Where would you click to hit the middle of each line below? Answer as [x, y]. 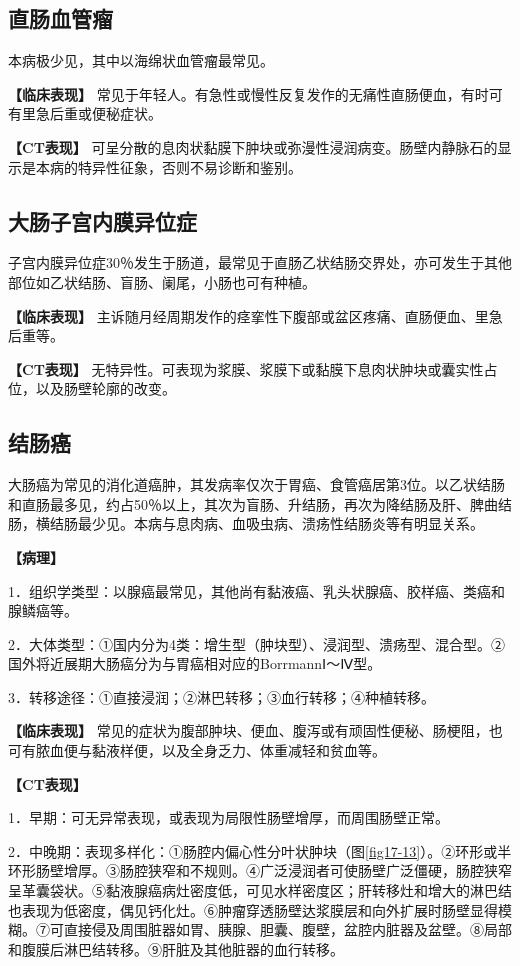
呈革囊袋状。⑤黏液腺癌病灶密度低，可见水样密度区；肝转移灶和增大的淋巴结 [260, 890]
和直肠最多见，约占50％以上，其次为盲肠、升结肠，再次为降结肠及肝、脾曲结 [260, 503]
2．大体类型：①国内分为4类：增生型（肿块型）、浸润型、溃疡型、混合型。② [256, 643]
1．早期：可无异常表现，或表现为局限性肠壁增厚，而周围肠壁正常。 [228, 817]
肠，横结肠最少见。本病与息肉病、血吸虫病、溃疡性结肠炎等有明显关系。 [246, 523]
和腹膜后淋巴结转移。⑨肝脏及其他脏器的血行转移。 [176, 948]
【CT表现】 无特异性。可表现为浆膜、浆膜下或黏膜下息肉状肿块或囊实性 [246, 368]
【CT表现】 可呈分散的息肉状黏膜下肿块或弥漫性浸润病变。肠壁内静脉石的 [253, 146]
